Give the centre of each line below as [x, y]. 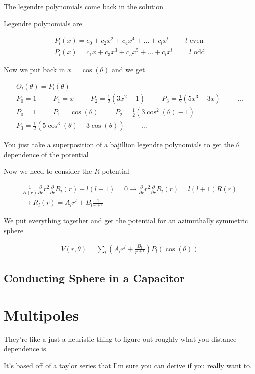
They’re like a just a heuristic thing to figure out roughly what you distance [120, 339]
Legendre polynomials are [43, 23]
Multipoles [42, 315]
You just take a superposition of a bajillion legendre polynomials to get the [119, 144]
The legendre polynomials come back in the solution [84, 6]
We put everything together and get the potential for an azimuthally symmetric [126, 221]
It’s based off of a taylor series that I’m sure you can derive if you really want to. [128, 365]
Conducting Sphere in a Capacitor [94, 278]
